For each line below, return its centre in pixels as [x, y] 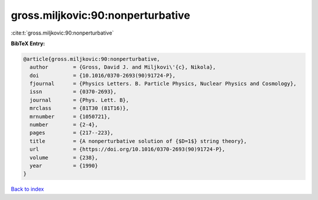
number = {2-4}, [64, 125]
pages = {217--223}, [72, 133]
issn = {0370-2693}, [73, 92]
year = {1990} [64, 166]
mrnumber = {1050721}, [70, 116]
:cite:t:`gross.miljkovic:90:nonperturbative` [62, 33]
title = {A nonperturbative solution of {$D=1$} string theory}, [138, 141]
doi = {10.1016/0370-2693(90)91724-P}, [103, 75]
